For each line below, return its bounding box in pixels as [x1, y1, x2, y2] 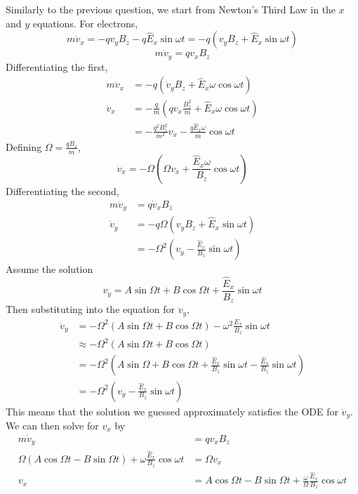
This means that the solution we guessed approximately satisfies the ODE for [6, 403, 338, 418]
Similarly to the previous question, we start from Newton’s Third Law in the [6, 2, 336, 16]
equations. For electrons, [32, 15, 138, 30]
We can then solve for [6, 418, 99, 432]
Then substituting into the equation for [6, 302, 175, 316]
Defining [6, 139, 42, 154]
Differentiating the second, [6, 183, 119, 198]
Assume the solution [6, 262, 93, 276]
